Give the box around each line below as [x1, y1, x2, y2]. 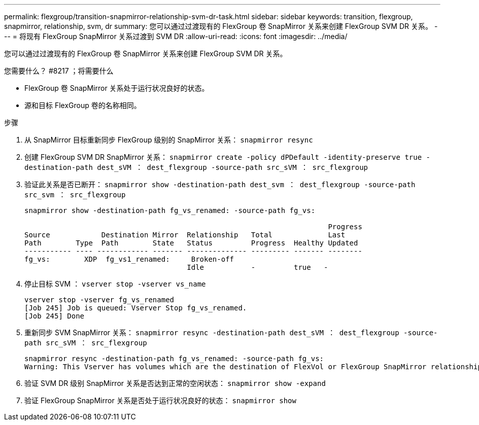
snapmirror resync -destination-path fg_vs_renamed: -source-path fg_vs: [24, 355, 324, 363]
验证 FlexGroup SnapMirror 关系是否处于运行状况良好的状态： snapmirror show [24, 396, 296, 405]
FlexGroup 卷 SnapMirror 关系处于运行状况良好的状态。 [24, 84, 209, 92]
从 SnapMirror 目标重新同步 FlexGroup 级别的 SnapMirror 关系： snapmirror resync [24, 135, 313, 144]
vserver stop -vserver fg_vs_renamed [24, 296, 175, 304]
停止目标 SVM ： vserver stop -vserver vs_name [24, 279, 206, 288]
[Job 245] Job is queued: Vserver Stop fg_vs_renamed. [24, 304, 247, 312]
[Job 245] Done [24, 312, 85, 320]
